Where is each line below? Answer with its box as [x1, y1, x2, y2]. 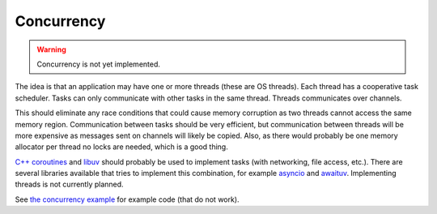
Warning [36, 45, 66, 54]
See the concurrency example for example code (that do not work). [15, 195, 240, 204]
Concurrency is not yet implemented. [36, 59, 161, 69]
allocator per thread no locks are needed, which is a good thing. [15, 142, 228, 152]
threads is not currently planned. [15, 179, 125, 190]
